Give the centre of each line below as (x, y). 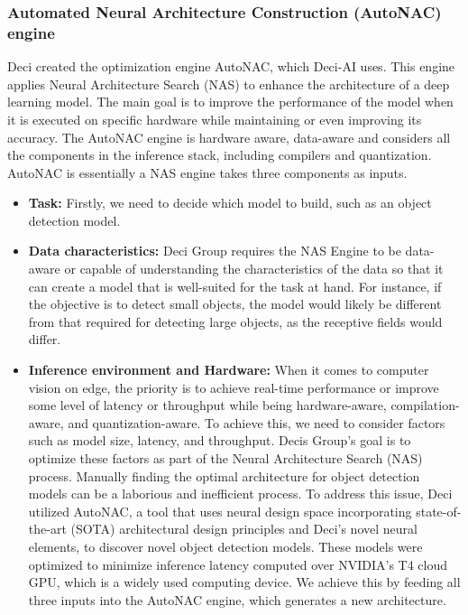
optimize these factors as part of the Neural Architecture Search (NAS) (225, 458)
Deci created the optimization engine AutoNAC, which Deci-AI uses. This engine (231, 66)
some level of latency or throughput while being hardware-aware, (207, 405)
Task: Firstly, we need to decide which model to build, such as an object (230, 203)
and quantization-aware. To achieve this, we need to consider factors (257, 422)
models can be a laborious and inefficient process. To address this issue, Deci (240, 494)
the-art (47, 529)
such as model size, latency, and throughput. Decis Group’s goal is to (220, 440)
